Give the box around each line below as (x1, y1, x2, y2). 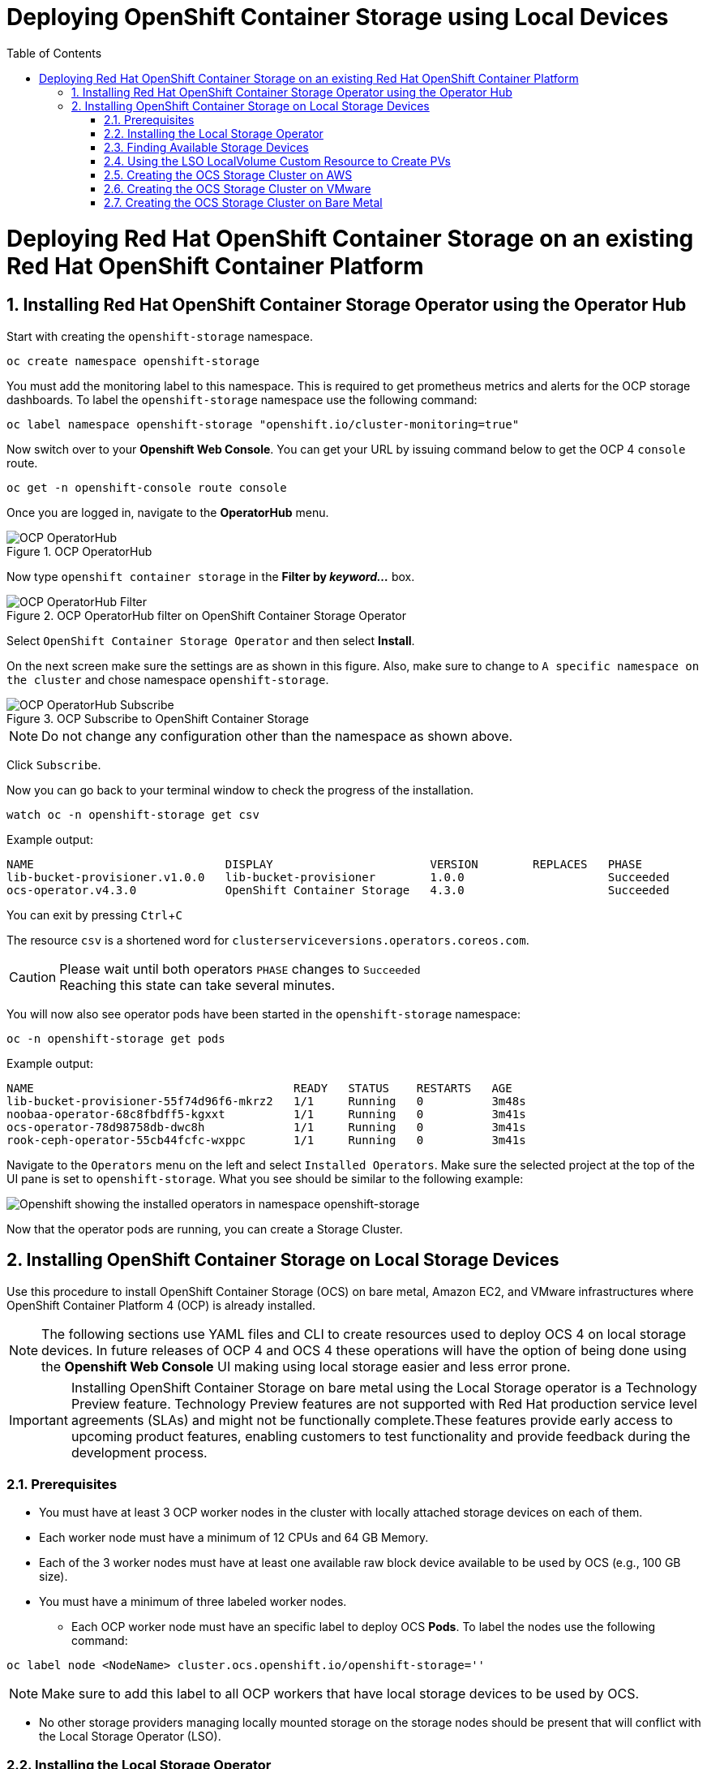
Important (9, 1411, 68, 1428)
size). (39, 1569, 68, 1584)
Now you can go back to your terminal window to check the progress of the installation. (6, 782, 473, 797)
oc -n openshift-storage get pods (6, 1031, 225, 1045)
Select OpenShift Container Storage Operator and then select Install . (6, 633, 415, 648)
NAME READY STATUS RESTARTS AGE (6, 1081, 512, 1095)
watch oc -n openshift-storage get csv (6, 807, 259, 821)
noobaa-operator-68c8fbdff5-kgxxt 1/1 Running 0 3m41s (6, 1107, 526, 1121)
